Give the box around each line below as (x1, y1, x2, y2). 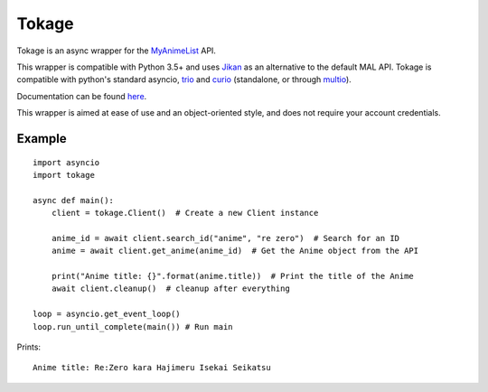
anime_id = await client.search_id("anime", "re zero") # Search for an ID (51, 233, 400, 243)
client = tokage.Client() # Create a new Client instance (51, 208, 319, 219)
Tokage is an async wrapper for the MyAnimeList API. (16, 45, 217, 56)
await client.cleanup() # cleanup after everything (51, 284, 291, 294)
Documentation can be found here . (16, 90, 147, 101)
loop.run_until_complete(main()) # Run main (33, 322, 234, 331)
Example (16, 131, 67, 146)
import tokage (33, 170, 95, 180)
